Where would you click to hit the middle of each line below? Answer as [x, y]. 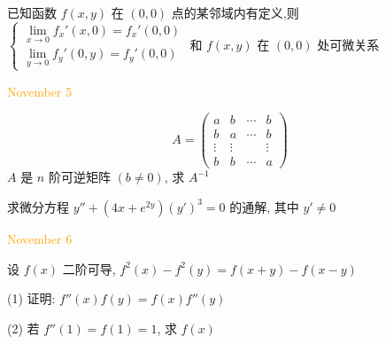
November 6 [40, 238]
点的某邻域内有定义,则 [235, 12]
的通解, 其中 [264, 206]
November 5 [40, 91]
